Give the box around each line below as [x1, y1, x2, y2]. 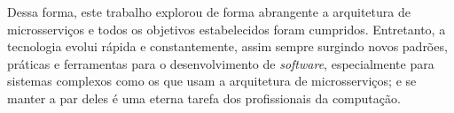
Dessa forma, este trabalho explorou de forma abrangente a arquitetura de [7, 3, 411, 20]
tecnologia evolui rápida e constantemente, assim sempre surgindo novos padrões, [7, 37, 448, 56]
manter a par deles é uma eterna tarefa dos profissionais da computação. [7, 88, 401, 107]
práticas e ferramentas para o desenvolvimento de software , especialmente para [7, 54, 434, 72]
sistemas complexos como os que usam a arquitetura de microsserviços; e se [7, 72, 417, 90]
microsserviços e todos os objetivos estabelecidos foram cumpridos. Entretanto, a [7, 19, 446, 38]
